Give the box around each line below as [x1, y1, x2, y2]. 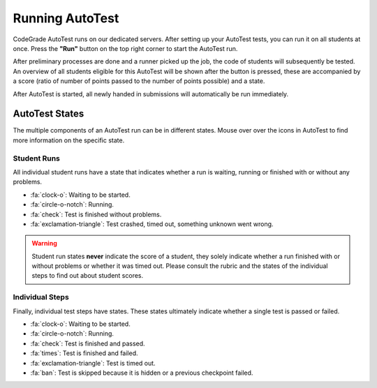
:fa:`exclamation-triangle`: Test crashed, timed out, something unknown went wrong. [30, 220, 274, 228]
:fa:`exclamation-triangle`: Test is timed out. [30, 359, 156, 367]
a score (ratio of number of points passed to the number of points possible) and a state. [13, 77, 265, 85]
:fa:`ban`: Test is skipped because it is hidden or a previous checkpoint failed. [30, 368, 253, 377]
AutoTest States [13, 108, 84, 120]
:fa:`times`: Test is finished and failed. [30, 349, 139, 357]
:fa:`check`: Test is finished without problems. [30, 210, 162, 218]
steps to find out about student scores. [31, 271, 144, 280]
